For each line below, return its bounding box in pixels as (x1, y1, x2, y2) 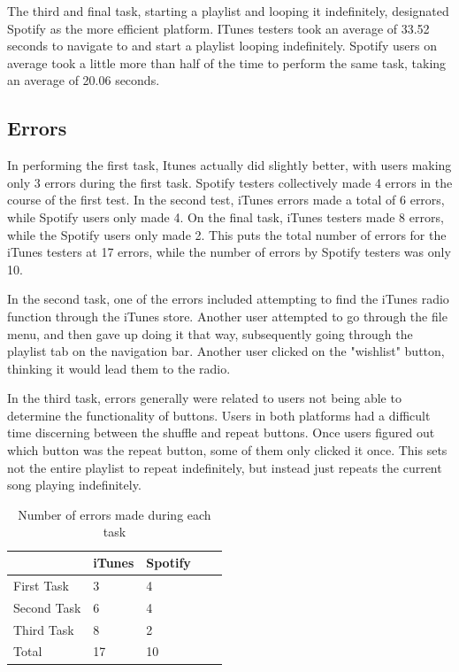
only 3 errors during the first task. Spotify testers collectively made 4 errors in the (7, 173, 453, 191)
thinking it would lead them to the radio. (7, 359, 231, 377)
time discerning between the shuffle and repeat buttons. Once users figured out (7, 423, 435, 442)
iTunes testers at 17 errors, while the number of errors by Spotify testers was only (7, 243, 451, 261)
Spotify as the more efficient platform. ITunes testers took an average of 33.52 (7, 19, 430, 37)
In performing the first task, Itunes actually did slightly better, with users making (7, 156, 452, 174)
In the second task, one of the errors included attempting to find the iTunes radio (7, 290, 449, 308)
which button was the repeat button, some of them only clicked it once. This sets (7, 441, 448, 460)
